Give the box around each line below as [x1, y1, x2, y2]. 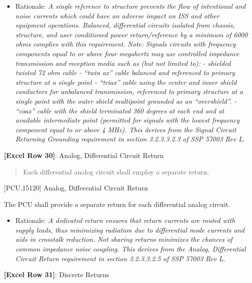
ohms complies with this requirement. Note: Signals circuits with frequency [15, 39, 236, 49]
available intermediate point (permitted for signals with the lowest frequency [15, 115, 240, 125]
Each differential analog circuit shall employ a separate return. [23, 166, 209, 176]
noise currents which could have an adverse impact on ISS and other [15, 10, 219, 20]
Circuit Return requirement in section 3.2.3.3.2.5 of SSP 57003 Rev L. [15, 253, 225, 263]
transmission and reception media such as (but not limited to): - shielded [15, 58, 231, 68]
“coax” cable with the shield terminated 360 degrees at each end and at [15, 105, 224, 115]
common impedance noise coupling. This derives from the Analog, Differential [15, 244, 246, 254]
